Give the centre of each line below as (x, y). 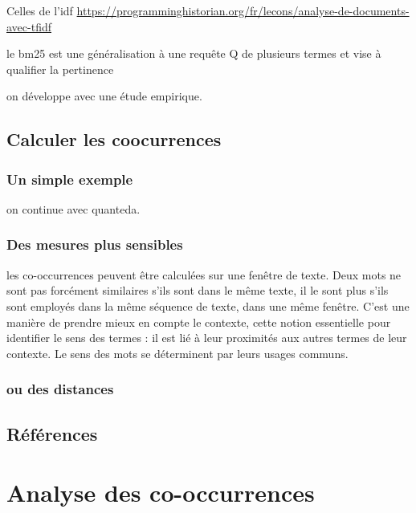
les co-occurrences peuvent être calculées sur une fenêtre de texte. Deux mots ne (204, 274)
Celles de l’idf (40, 10)
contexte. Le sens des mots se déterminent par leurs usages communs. (177, 353)
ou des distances (60, 389)
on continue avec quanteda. (73, 208)
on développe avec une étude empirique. (104, 96)
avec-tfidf (29, 26)
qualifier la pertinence (60, 69)
